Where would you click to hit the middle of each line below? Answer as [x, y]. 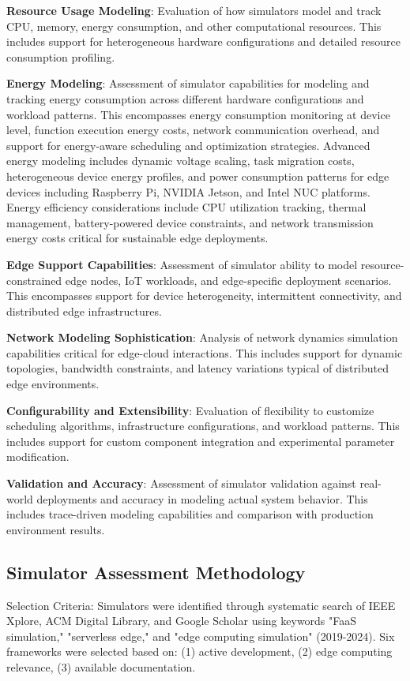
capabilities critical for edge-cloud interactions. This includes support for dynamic [205, 352]
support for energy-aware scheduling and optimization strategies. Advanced [188, 145]
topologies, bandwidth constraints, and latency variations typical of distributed [197, 368]
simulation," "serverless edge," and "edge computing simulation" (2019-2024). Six [201, 636]
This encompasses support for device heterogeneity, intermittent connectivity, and [204, 296]
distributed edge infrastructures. [84, 311]
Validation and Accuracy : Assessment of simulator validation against [181, 483]
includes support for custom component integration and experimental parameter [201, 441]
